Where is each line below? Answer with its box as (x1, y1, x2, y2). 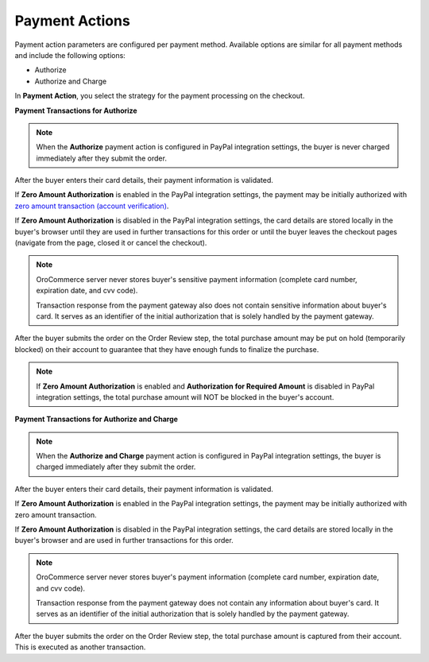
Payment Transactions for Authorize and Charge (14, 414, 179, 424)
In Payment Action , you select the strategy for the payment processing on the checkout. (14, 91, 305, 101)
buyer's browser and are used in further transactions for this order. (14, 536, 234, 545)
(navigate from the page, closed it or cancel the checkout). (14, 238, 207, 248)
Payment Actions (14, 12, 130, 29)
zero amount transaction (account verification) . (14, 201, 169, 211)
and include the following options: (14, 50, 126, 60)
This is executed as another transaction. (14, 642, 146, 652)
